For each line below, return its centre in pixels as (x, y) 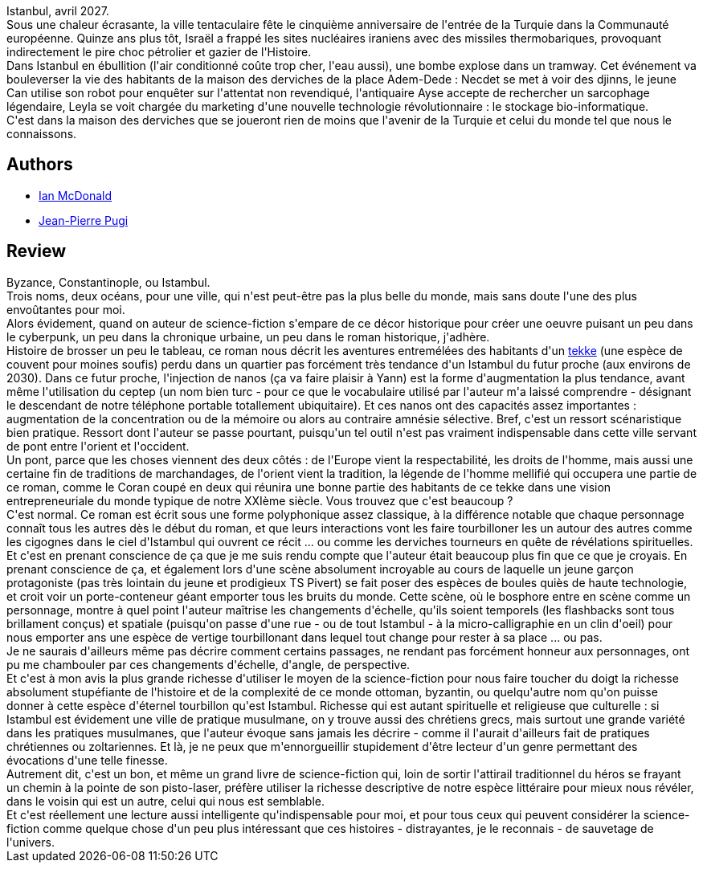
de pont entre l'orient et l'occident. (98, 446)
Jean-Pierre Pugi (84, 220)
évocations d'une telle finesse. (87, 760)
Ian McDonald (76, 195)
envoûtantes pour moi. (66, 309)
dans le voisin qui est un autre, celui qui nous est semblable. (166, 801)
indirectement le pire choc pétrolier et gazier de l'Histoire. (159, 52)
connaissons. (42, 134)
